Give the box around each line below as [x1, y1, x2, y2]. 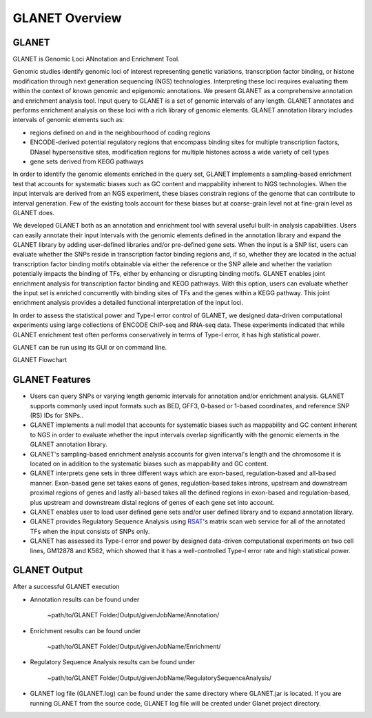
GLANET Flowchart [12, 356, 68, 364]
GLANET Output [12, 564, 83, 576]
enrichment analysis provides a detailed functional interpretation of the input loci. [12, 299, 244, 307]
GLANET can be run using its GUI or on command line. [12, 343, 167, 351]
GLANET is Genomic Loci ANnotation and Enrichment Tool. [12, 55, 180, 63]
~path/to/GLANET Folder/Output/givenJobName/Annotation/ [47, 611, 220, 619]
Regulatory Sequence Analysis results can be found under [30, 658, 196, 666]
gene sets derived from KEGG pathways [30, 157, 144, 166]
